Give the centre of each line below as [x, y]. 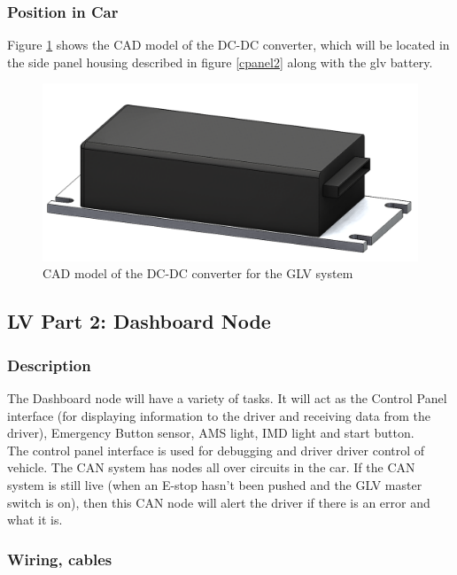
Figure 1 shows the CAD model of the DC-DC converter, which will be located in [228, 45]
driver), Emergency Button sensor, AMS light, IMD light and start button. [211, 433]
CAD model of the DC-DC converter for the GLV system [198, 273]
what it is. [35, 520]
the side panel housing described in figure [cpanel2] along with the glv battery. [220, 62]
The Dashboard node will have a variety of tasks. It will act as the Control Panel [227, 398]
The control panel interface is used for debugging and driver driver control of [216, 450]
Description [49, 365]
